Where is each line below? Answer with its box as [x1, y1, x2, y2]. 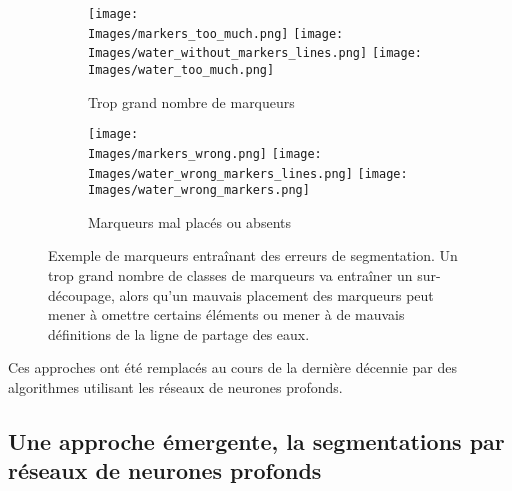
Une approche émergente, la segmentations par [8, 425, 505, 456]
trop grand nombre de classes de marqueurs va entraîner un [48, 265, 413, 286]
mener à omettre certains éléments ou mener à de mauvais [48, 304, 405, 325]
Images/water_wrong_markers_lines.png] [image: [88, 166, 408, 181]
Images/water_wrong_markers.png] [88, 183, 310, 198]
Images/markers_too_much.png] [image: [88, 26, 344, 41]
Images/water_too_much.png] [88, 62, 275, 77]
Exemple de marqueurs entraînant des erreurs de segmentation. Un [48, 245, 458, 266]
